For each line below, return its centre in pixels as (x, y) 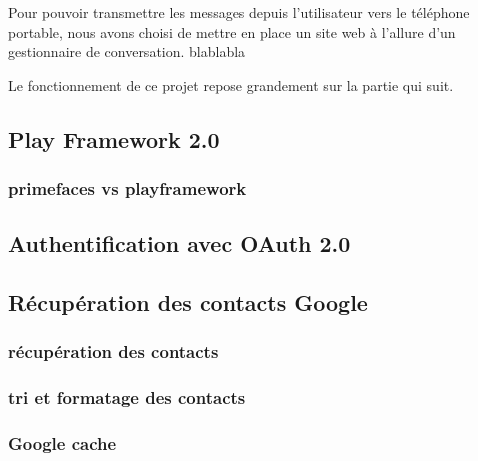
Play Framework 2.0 (114, 138)
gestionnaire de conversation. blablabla (127, 51)
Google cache (62, 443)
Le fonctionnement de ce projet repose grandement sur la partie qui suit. (231, 84)
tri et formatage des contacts (127, 397)
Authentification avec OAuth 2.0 (179, 243)
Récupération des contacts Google (188, 302)
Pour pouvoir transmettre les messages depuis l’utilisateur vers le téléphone (239, 12)
